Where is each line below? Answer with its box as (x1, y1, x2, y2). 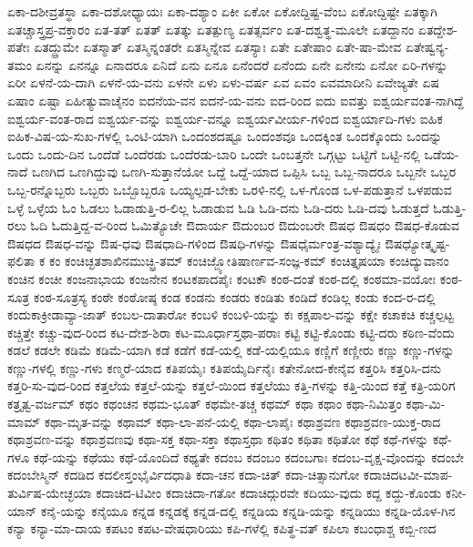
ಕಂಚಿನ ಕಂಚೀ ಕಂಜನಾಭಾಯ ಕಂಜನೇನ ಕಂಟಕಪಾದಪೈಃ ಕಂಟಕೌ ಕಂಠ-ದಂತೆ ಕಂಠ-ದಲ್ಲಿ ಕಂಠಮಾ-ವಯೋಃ (7, 268, 437, 288)
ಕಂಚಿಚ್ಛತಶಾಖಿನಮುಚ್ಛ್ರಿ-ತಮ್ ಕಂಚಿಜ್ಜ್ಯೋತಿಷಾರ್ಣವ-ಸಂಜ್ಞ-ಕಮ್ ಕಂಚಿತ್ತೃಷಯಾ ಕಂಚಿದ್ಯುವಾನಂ (65, 251, 449, 270)
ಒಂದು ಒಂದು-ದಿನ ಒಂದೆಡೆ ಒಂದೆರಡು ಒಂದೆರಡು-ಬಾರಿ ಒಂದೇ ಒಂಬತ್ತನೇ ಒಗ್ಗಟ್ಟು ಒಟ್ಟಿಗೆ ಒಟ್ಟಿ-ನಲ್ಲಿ (7, 144, 420, 163)
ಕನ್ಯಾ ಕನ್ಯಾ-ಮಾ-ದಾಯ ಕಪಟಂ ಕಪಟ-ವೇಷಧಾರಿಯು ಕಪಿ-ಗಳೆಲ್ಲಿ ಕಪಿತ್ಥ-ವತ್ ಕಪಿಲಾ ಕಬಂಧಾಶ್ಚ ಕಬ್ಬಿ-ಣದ (7, 519, 437, 538)
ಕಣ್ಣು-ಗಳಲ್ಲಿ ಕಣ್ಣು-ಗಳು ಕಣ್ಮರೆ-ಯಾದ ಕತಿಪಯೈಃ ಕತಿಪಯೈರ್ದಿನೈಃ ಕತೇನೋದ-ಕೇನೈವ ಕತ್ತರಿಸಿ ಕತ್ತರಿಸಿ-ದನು (7, 358, 441, 377)
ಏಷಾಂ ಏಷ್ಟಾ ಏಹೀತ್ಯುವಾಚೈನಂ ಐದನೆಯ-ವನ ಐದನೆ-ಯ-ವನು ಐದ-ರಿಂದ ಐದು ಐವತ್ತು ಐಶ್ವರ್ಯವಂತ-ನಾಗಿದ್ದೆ (7, 90, 464, 109)
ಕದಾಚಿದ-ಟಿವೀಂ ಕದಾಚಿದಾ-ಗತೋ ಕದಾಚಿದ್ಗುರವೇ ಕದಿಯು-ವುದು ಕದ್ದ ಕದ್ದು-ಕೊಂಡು (96, 483, 442, 502)
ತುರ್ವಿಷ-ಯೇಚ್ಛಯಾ (7, 483, 92, 502)
